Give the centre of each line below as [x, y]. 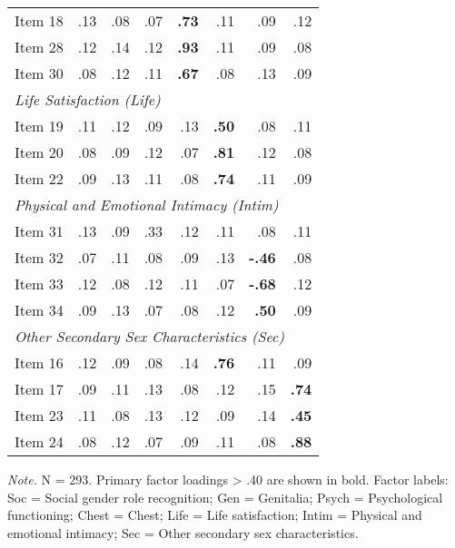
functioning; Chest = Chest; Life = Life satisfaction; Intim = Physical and [215, 515]
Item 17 [39, 389]
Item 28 [39, 47]
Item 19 [39, 126]
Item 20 [39, 152]
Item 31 [39, 231]
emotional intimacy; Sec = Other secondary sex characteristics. [183, 532]
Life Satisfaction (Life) [88, 99]
